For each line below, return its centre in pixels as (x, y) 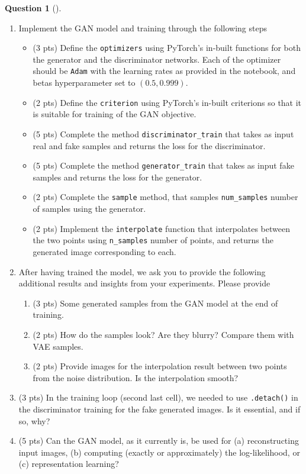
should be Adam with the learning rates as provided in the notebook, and (164, 71)
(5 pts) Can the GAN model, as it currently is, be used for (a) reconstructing (159, 441)
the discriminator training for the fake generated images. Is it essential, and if (160, 409)
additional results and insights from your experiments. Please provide (144, 283)
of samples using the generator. (89, 209)
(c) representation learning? (69, 464)
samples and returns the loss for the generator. (117, 177)
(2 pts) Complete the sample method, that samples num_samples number (165, 197)
